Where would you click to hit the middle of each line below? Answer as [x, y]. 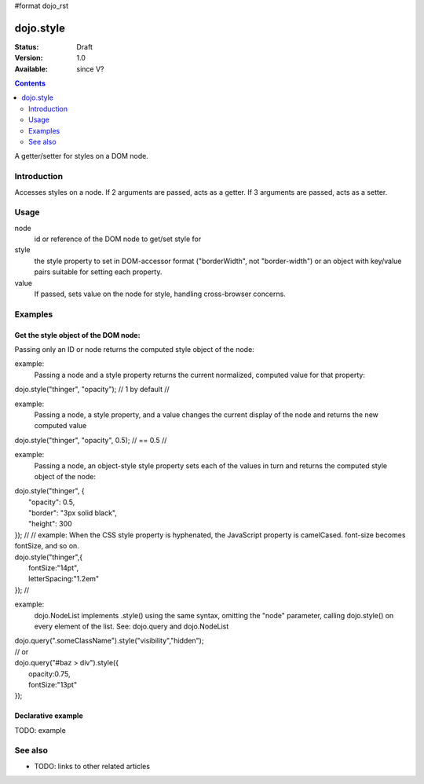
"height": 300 [50, 524]
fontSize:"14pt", [53, 568]
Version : [29, 58]
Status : [27, 46]
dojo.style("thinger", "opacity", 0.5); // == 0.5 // [91, 440]
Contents [30, 83]
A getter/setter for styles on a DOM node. [81, 156]
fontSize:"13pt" [53, 684]
